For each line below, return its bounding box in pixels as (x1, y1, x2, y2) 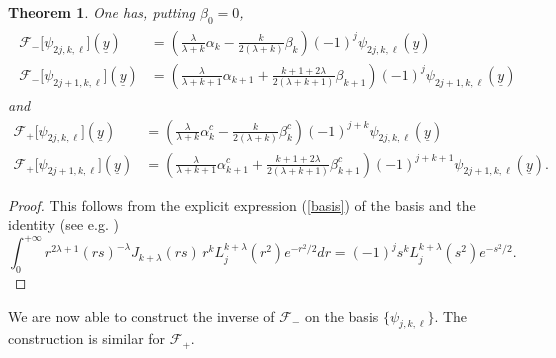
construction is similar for (8, 328, 166, 349)
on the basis (305, 305, 379, 326)
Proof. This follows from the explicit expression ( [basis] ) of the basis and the (8, 194, 476, 215)
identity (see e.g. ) (8, 214, 119, 235)
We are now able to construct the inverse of (8, 305, 275, 326)
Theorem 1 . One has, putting (8, 2, 195, 22)
